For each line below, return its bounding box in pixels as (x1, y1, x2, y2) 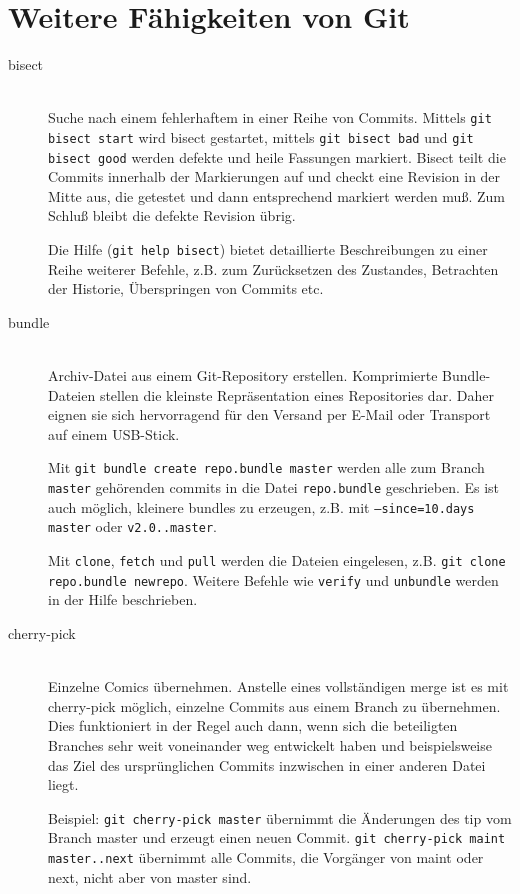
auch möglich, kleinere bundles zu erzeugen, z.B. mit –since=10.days (48, 496, 475, 517)
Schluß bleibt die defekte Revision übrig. (48, 205, 296, 226)
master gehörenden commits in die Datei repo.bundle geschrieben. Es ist (48, 477, 500, 498)
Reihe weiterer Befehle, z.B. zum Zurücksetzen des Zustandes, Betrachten (48, 258, 499, 279)
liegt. (48, 774, 79, 795)
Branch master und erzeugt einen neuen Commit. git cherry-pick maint (48, 827, 506, 848)
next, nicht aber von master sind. (48, 866, 252, 887)
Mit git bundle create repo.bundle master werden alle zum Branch (48, 457, 485, 478)
